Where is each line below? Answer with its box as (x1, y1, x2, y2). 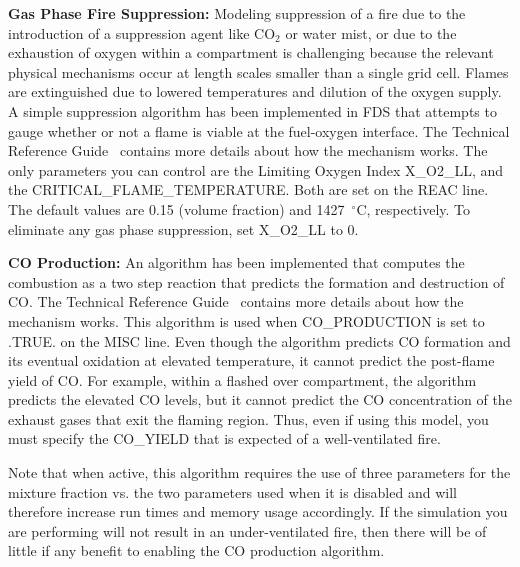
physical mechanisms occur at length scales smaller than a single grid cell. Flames (8, 61, 509, 82)
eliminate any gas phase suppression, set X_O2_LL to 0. (8, 218, 359, 239)
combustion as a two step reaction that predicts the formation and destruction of (8, 271, 505, 292)
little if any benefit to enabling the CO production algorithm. (8, 540, 385, 561)
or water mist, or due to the (285, 22, 457, 43)
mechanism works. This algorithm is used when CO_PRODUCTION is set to (8, 310, 485, 331)
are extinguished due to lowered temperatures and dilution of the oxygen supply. (8, 81, 502, 102)
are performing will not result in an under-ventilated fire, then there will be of (8, 520, 487, 541)
